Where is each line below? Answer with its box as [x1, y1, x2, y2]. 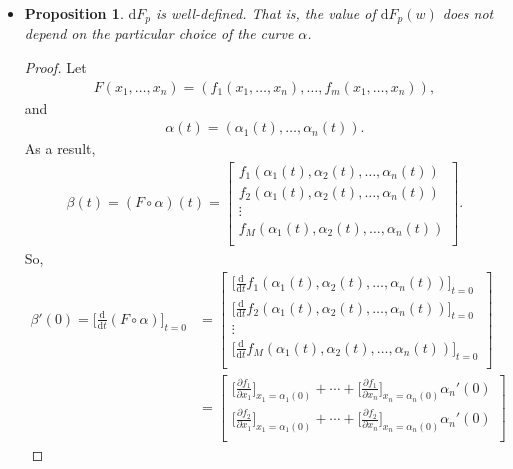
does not [442, 3, 494, 23]
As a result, [24, 138, 96, 159]
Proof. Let [24, 57, 87, 78]
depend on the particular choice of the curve [24, 23, 294, 44]
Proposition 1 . [24, 3, 124, 23]
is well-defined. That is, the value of [155, 3, 376, 23]
